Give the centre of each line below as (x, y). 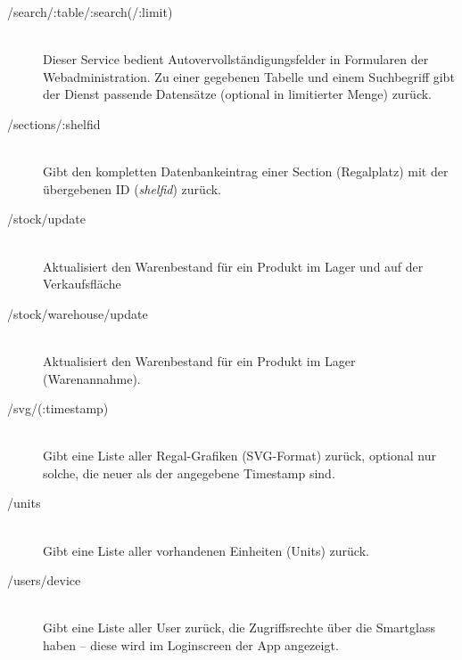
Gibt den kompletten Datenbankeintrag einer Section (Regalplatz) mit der (246, 171)
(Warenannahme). (92, 378)
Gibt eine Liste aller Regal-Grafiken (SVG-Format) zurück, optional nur (240, 456)
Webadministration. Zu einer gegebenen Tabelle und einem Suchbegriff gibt (249, 76)
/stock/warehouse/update (78, 313)
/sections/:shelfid (54, 123)
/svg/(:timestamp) (58, 408)
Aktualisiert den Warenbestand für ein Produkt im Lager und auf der (233, 266)
